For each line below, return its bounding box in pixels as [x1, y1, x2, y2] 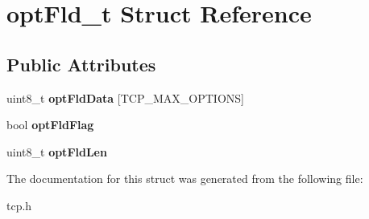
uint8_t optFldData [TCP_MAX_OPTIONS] [6, 89, 244, 106]
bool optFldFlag [6, 116, 94, 133]
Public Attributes [6, 51, 156, 76]
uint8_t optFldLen [6, 143, 107, 160]
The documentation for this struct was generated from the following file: [6, 170, 363, 187]
